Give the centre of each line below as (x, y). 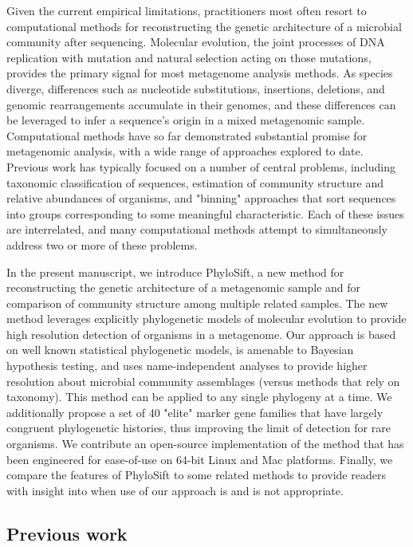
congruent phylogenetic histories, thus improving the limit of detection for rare (199, 428)
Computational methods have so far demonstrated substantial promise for (187, 135)
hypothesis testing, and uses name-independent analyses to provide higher (187, 366)
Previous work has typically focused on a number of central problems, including (201, 166)
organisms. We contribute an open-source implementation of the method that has (205, 444)
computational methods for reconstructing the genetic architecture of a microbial (204, 26)
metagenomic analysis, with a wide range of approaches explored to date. (185, 151)
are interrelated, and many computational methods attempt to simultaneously (197, 229)
